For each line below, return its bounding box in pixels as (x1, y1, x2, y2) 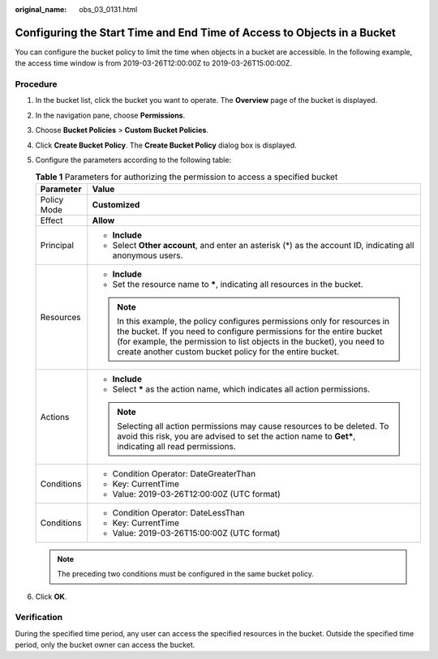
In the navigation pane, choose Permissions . (35, 110, 186, 120)
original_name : (15, 5, 67, 14)
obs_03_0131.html (79, 5, 138, 14)
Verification (15, 612, 63, 623)
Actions (40, 411, 70, 422)
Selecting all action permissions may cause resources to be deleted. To (116, 420, 389, 431)
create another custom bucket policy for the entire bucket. (116, 345, 340, 357)
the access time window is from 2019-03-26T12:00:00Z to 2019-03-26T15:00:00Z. (15, 58, 292, 68)
